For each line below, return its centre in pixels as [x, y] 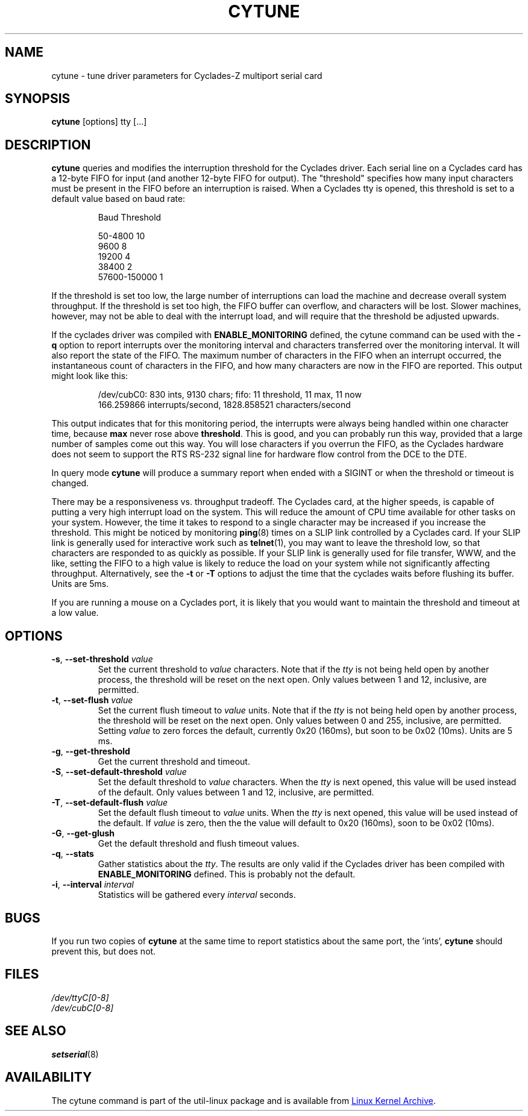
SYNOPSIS [38, 99]
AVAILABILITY [49, 1077]
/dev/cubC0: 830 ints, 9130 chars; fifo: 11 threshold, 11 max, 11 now [230, 395]
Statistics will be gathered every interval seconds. [197, 895]
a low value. [75, 613]
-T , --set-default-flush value [110, 803]
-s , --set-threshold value [102, 659]
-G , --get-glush [83, 833]
